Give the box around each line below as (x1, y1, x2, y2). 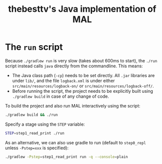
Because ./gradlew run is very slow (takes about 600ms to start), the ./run (5, 57, 158, 63)
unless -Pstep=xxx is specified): (5, 145, 69, 151)
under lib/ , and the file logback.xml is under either (12, 78, 115, 83)
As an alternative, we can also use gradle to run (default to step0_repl (5, 139, 146, 145)
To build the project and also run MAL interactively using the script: (5, 103, 140, 109)
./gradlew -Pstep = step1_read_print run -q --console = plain (5, 154, 128, 159)
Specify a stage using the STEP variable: (5, 121, 85, 127)
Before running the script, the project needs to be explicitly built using (12, 88, 153, 94)
